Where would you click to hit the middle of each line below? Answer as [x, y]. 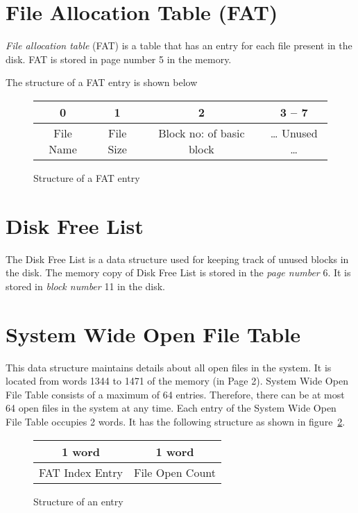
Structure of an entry [78, 501]
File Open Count [174, 472]
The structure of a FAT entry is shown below [102, 82]
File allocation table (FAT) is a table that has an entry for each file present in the [179, 45]
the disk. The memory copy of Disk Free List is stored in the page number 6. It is [178, 272]
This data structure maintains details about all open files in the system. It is [169, 367]
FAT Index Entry [81, 472]
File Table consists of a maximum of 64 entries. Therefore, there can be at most [175, 394]
